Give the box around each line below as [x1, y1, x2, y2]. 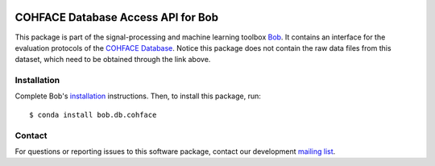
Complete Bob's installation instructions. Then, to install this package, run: [14, 91, 261, 101]
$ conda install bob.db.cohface [29, 110, 157, 119]
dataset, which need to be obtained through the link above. [14, 55, 211, 64]
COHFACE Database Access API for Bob [14, 10, 219, 24]
